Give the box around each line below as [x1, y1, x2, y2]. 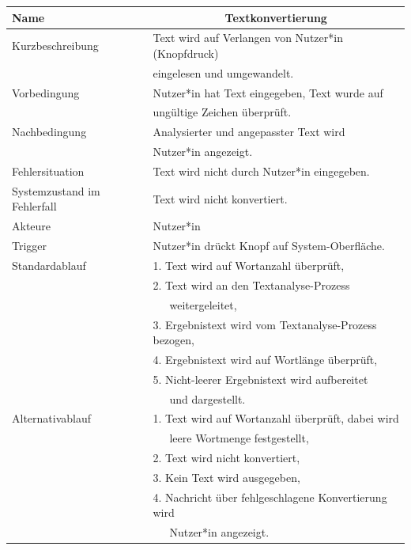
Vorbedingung [12, 84, 80, 101]
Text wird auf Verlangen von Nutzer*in [153, 29, 343, 46]
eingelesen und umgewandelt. [153, 64, 294, 81]
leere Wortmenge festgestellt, [169, 430, 309, 446]
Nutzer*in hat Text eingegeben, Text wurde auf [153, 84, 383, 101]
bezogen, [153, 332, 194, 348]
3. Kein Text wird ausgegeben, [153, 469, 300, 485]
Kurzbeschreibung [12, 37, 99, 54]
